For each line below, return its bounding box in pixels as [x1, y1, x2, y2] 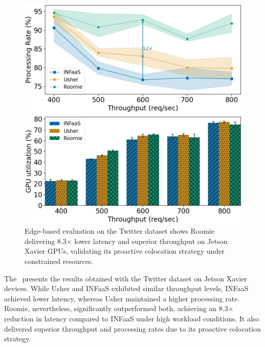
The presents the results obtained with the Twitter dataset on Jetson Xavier [4, 273, 247, 283]
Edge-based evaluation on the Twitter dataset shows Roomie [25, 226, 214, 236]
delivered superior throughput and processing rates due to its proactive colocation [4, 323, 261, 334]
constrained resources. [25, 255, 94, 266]
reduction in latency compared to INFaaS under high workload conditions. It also [4, 313, 259, 323]
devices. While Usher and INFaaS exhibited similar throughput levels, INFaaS [4, 283, 249, 294]
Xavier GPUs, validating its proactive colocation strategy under [25, 246, 225, 256]
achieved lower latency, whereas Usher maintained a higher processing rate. [4, 293, 240, 303]
